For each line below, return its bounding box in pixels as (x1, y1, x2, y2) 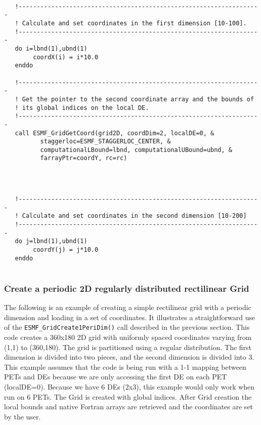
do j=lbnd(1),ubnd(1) (15, 238, 88, 245)
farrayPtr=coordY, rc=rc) (40, 154, 127, 162)
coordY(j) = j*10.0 (33, 246, 99, 254)
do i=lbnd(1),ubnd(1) (15, 45, 88, 52)
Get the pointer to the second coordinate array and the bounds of (22, 95, 254, 103)
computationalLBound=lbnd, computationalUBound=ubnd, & (40, 146, 233, 153)
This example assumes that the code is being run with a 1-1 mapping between (4, 361, 246, 372)
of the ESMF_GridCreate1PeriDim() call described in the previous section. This (4, 322, 250, 332)
